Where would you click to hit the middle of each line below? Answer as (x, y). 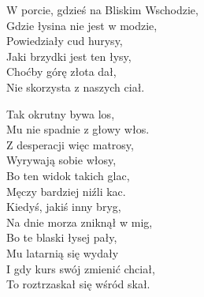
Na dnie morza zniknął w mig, (80, 222)
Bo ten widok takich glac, (68, 175)
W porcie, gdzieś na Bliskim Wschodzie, (102, 9)
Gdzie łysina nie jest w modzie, (82, 25)
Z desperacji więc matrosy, (70, 144)
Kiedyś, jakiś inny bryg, (64, 207)
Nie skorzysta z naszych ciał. (76, 86)
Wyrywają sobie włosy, (61, 160)
